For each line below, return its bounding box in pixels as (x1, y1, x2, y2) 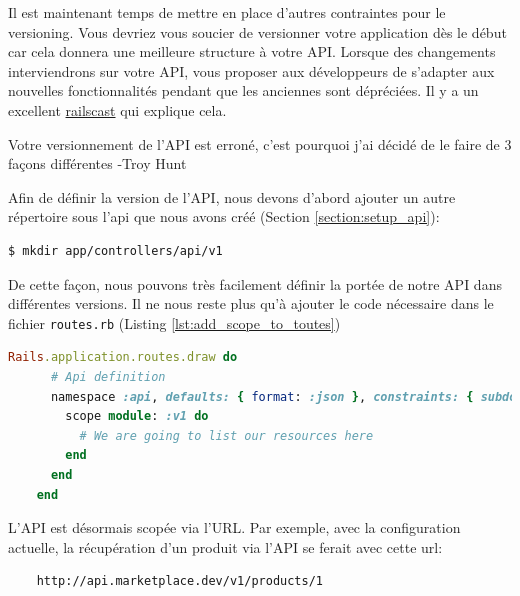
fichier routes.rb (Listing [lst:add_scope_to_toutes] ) (8, 312, 341, 333)
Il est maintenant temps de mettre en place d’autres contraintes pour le (8, 2, 446, 22)
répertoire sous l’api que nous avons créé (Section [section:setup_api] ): (8, 206, 440, 227)
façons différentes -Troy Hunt (8, 153, 187, 174)
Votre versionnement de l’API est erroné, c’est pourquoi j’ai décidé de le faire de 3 (8, 133, 512, 154)
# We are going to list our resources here (79, 428, 374, 443)
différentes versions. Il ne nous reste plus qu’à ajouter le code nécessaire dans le (8, 293, 494, 314)
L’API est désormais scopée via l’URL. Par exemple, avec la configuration (8, 517, 461, 538)
